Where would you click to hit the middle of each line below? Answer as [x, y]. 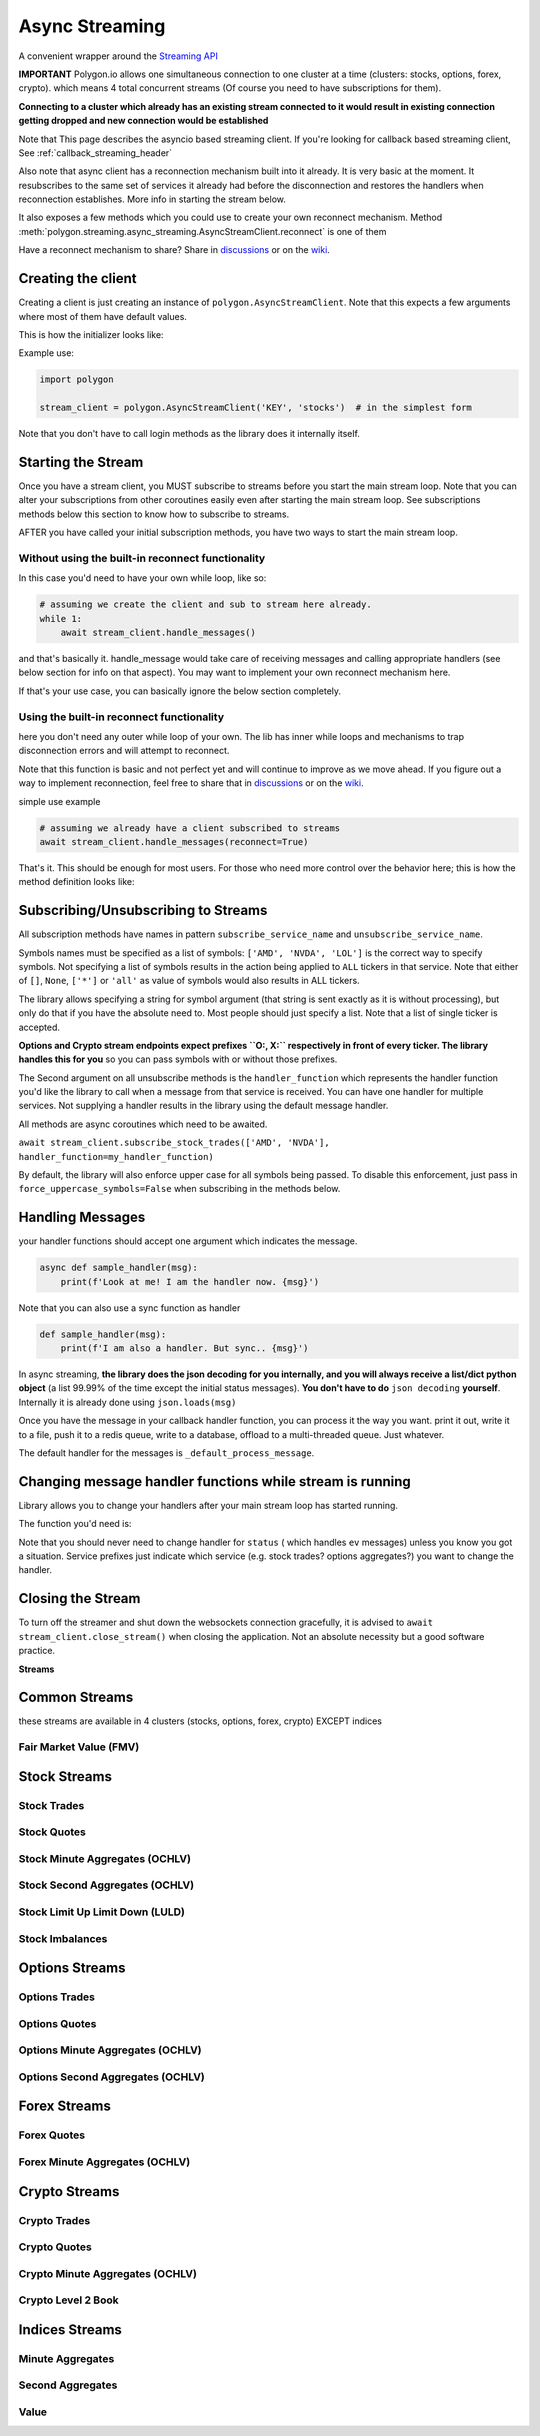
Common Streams [76, 1697]
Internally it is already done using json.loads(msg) [127, 1402]
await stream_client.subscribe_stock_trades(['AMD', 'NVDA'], [174, 1143]
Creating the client [77, 278]
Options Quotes [57, 2023]
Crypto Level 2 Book [68, 2300]
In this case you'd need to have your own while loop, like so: [142, 578]
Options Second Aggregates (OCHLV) [111, 2077]
